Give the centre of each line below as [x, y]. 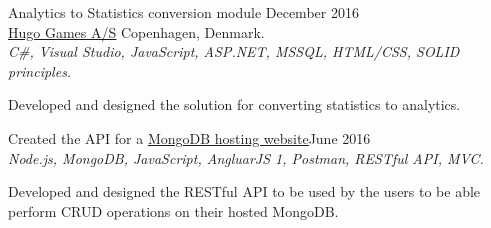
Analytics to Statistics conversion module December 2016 [183, 12]
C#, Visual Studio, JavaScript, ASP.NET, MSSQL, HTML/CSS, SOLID [234, 51]
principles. [40, 70]
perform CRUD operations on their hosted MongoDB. [173, 210]
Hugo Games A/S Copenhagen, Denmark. [136, 31]
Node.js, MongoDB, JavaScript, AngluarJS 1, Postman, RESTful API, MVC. [246, 157]
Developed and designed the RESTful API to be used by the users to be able [244, 191]
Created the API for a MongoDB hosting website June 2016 [189, 137]
